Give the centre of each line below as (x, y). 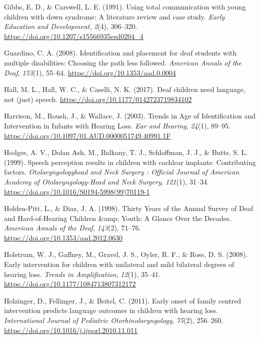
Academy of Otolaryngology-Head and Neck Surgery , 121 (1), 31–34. (106, 181)
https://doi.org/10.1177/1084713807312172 (70, 284)
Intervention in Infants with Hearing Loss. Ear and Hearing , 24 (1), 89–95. (117, 125)
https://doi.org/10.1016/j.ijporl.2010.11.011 (71, 330)
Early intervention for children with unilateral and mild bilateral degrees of (119, 264)
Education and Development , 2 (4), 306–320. (71, 26)
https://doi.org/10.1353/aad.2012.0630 (63, 237)
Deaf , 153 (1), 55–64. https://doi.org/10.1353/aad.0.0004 (90, 72)
